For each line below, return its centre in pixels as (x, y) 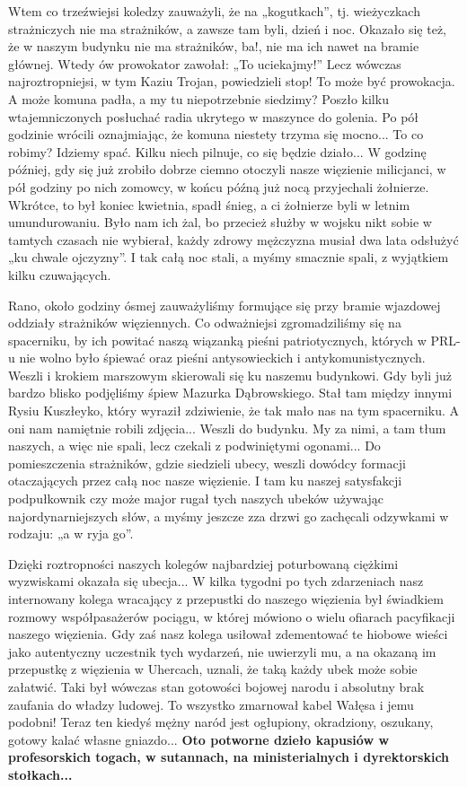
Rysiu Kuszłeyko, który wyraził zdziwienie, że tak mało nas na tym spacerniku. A (233, 411)
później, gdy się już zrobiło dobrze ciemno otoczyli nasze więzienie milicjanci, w (227, 169)
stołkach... (40, 774)
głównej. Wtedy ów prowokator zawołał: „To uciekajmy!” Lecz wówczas (205, 63)
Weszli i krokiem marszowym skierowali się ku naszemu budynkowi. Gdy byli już (230, 375)
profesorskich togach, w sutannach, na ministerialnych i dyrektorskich (229, 757)
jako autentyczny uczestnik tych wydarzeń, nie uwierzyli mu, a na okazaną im (222, 651)
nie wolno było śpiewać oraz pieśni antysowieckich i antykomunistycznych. (222, 358)
